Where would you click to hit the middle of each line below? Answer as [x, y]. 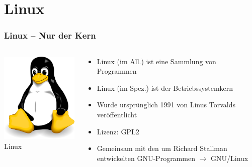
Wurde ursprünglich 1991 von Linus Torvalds [166, 105]
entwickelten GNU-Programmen [146, 158]
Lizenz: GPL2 [118, 131]
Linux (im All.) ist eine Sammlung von [156, 61]
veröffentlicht [117, 114]
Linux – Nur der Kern [50, 35]
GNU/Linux [230, 158]
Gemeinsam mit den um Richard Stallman [162, 148]
